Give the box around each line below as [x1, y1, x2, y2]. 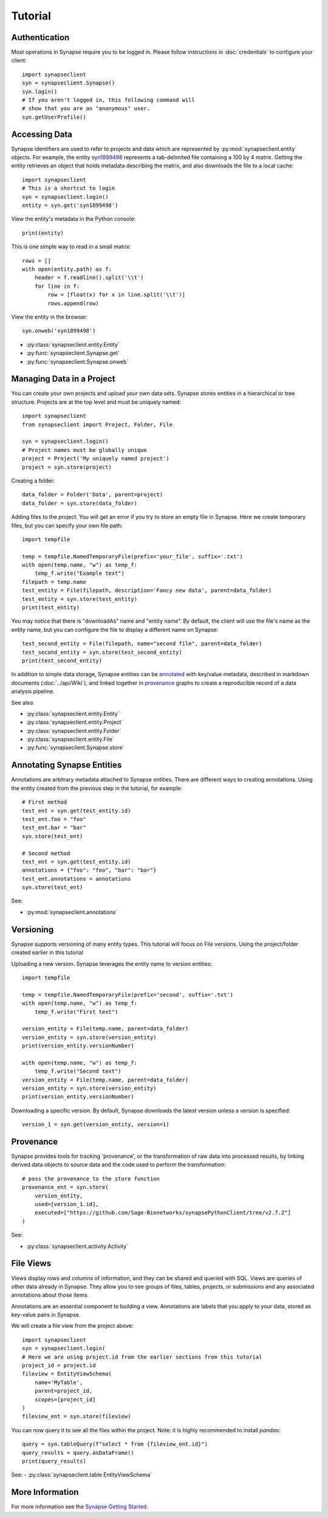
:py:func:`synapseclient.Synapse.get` [26, 350, 120, 357]
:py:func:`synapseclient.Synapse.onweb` [26, 358, 129, 365]
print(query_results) [22, 1457, 86, 1464]
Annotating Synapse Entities [11, 760, 122, 771]
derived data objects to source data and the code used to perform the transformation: [11, 1161, 226, 1168]
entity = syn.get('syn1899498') [22, 202, 118, 209]
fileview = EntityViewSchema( [22, 1370, 112, 1378]
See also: [11, 699, 35, 706]
